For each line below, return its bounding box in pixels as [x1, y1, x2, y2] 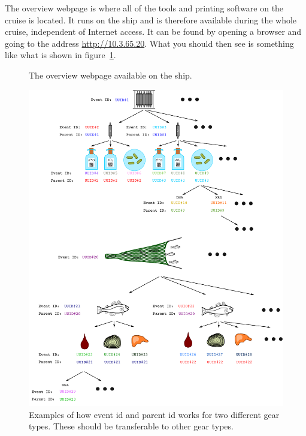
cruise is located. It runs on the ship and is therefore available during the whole [5, 13, 297, 26]
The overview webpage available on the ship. [29, 68, 192, 81]
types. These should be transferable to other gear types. [29, 420, 234, 432]
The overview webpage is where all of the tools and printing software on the [5, 2, 284, 14]
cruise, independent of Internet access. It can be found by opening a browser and [5, 25, 302, 38]
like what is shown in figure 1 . [5, 49, 116, 61]
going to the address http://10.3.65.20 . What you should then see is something [5, 37, 294, 49]
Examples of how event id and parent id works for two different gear [29, 408, 280, 420]
